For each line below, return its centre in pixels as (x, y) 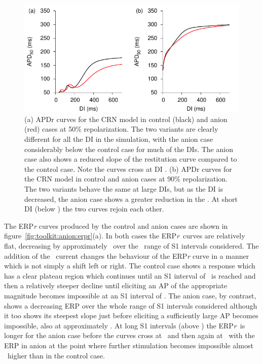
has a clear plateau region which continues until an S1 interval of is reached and (130, 275)
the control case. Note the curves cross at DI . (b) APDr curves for (128, 169)
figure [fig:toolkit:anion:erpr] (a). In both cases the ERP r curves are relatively (125, 236)
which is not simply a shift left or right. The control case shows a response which (130, 266)
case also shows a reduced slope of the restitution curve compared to (131, 159)
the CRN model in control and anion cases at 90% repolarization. (126, 179)
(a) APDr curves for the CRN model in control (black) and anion (126, 119)
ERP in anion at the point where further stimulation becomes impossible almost (129, 345)
